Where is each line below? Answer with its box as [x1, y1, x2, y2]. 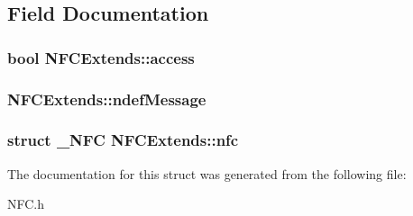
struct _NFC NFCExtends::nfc [7, 129, 239, 151]
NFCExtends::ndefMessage [7, 87, 206, 110]
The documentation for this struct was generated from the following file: [7, 164, 407, 183]
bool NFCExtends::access [7, 46, 195, 68]
